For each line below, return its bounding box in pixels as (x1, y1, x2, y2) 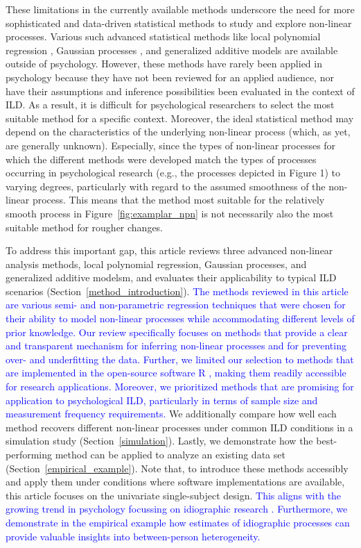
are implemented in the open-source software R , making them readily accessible (6, 365, 346, 380)
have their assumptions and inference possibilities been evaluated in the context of (6, 83, 355, 98)
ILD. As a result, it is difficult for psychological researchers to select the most (6, 97, 335, 112)
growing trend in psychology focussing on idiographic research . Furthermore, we (6, 501, 348, 516)
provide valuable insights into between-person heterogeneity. (6, 529, 261, 543)
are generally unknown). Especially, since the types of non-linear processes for (6, 138, 336, 152)
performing (6, 447, 52, 461)
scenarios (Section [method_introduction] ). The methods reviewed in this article (6, 283, 349, 298)
